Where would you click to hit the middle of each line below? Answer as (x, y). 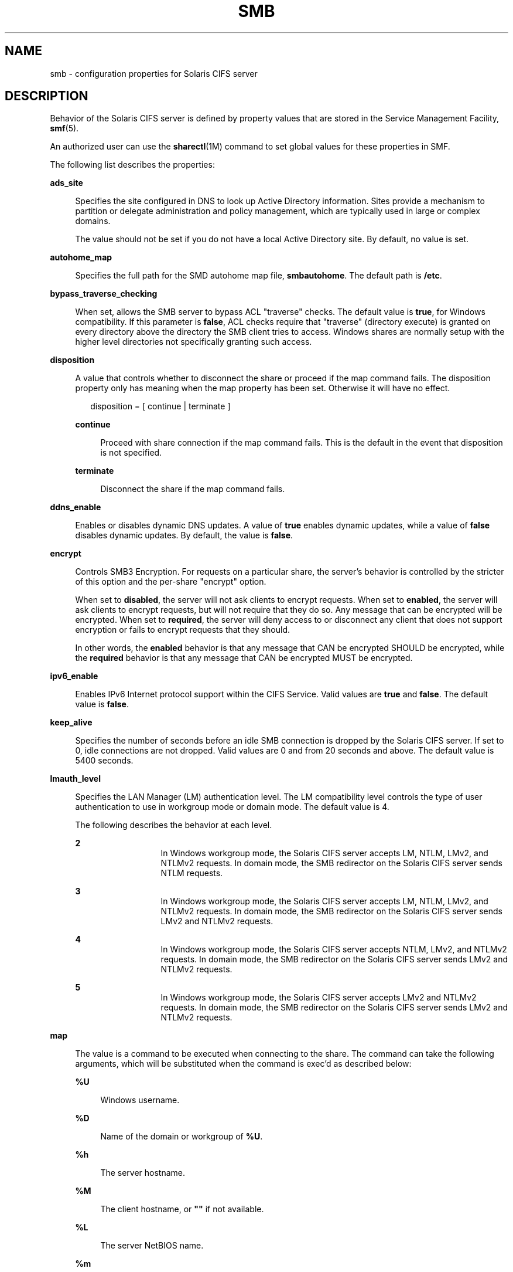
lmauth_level (75, 779)
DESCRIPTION (47, 96)
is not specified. (131, 453)
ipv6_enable (74, 676)
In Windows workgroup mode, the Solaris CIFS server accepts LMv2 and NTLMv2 (319, 998)
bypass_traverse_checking (104, 294)
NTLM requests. (192, 873)
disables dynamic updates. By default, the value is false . (184, 535)
